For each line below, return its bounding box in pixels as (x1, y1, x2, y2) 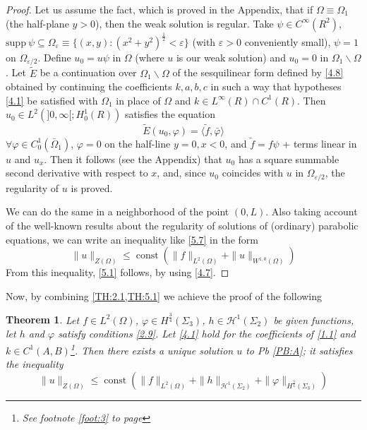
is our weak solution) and (176, 49, 286, 64)
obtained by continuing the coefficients (6, 79, 172, 94)
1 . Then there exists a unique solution (70, 341, 234, 357)
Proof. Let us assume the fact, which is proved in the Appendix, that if (6, 2, 313, 16)
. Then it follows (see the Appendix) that (44, 151, 222, 166)
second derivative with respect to (6, 165, 148, 180)
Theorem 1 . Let (6, 312, 80, 327)
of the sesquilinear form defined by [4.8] (172, 65, 344, 80)
